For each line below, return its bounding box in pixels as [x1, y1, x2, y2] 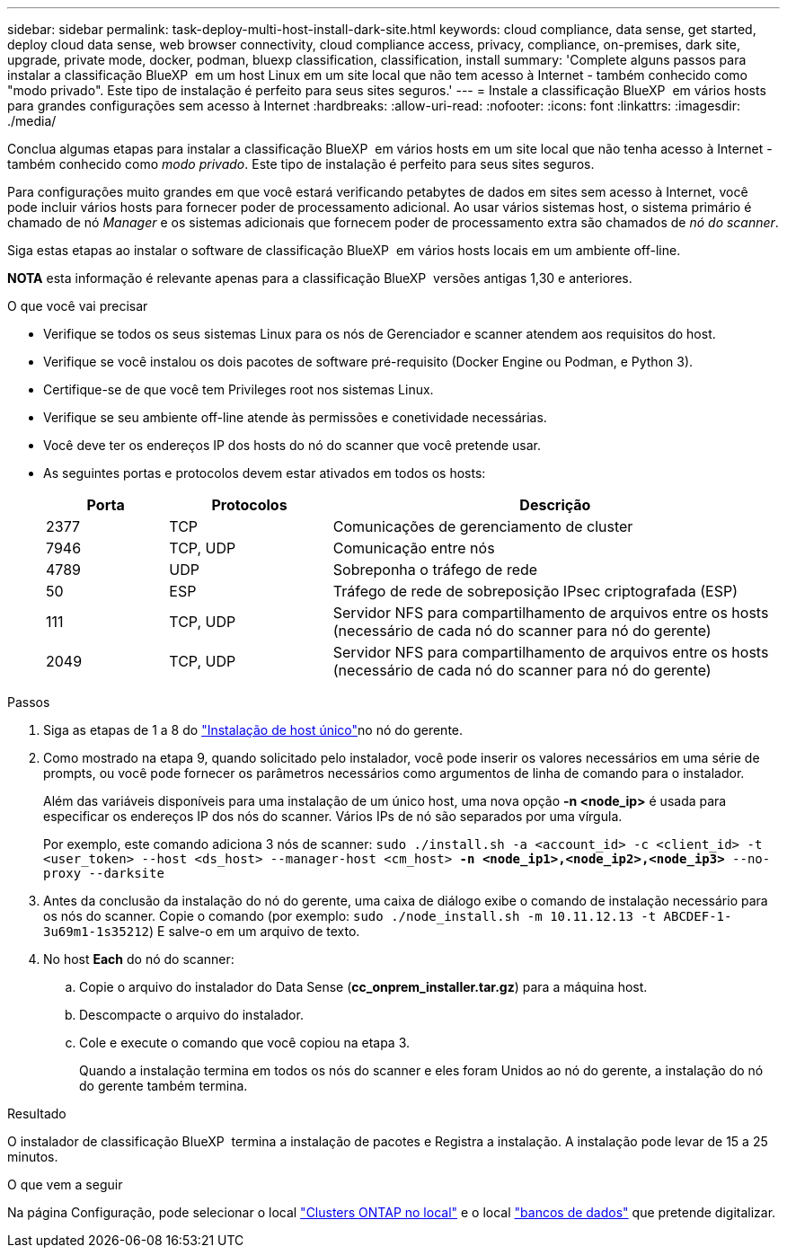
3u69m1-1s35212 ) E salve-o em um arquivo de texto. [43, 924, 360, 939]
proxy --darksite [43, 866, 164, 880]
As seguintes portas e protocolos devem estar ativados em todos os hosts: [43, 465, 486, 481]
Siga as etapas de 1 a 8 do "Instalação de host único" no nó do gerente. [43, 722, 464, 738]
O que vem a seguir [7, 1177, 123, 1192]
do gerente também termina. [79, 1078, 248, 1093]
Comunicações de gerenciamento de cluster [332, 517, 633, 535]
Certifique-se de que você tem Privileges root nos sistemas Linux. [43, 382, 434, 397]
